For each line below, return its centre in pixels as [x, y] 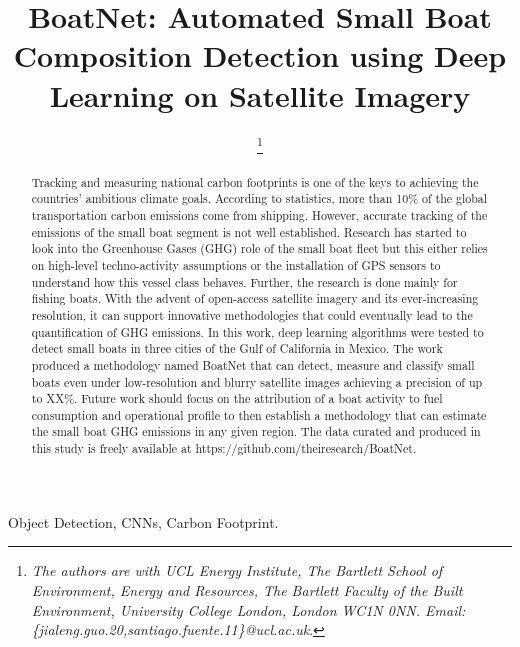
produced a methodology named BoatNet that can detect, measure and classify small [253, 364]
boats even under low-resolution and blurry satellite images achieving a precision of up [257, 381]
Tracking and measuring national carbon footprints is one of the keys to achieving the [255, 181]
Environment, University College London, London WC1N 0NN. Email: [248, 609]
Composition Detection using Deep [260, 55]
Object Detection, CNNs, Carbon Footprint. [143, 521]
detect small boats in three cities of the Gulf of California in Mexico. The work [237, 348]
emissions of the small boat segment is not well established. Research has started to [249, 231]
